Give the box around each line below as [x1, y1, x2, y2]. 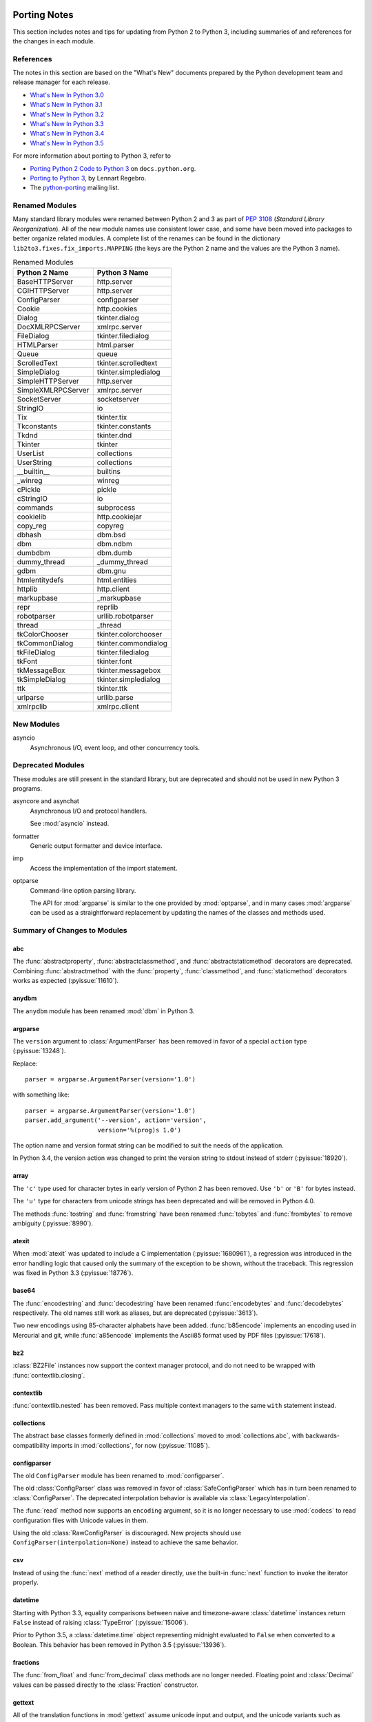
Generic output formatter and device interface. [30, 842, 163, 850]
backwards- [305, 1431, 340, 1440]
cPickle [17, 485, 41, 495]
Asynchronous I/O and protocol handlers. [30, 807, 147, 815]
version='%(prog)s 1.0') [97, 1126, 182, 1134]
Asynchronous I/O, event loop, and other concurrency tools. [30, 743, 200, 751]
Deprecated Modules [12, 760, 85, 770]
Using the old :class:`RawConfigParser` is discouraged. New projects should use [12, 1529, 241, 1537]
